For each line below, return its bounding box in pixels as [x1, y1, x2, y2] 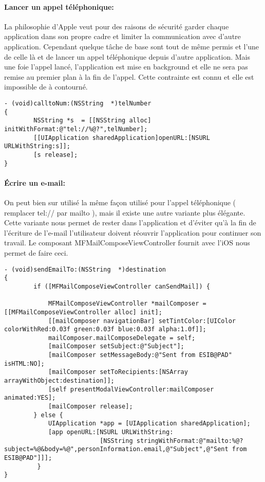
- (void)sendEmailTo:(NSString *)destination [4, 265, 166, 273]
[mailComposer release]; [48, 403, 133, 410]
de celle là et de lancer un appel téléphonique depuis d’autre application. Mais [4, 51, 250, 62]
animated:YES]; [4, 394, 56, 402]
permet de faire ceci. [4, 247, 68, 258]
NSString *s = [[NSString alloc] [33, 117, 152, 124]
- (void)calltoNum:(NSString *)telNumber [4, 99, 152, 107]
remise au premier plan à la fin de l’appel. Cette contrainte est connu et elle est [4, 71, 254, 82]
